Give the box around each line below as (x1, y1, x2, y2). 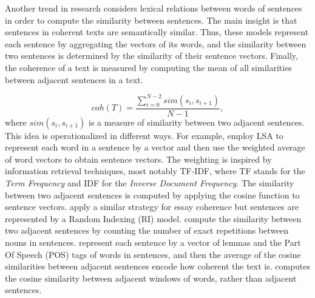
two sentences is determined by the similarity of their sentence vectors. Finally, (5, 49, 298, 62)
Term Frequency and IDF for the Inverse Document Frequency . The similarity (5, 177, 294, 189)
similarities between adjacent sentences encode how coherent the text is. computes (5, 260, 310, 273)
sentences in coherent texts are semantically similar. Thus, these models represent (5, 25, 309, 38)
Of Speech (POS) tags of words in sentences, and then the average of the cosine (5, 248, 301, 260)
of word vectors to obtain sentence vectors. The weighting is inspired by (5, 152, 272, 165)
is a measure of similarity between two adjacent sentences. (89, 115, 305, 128)
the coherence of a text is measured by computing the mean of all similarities (5, 61, 292, 73)
